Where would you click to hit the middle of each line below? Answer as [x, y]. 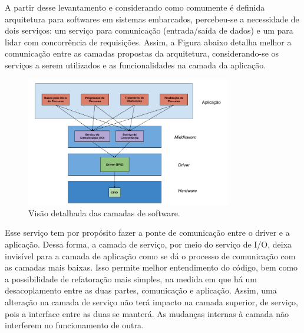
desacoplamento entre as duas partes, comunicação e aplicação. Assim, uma [141, 290]
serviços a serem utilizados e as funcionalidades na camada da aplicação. [136, 65]
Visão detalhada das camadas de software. [104, 212]
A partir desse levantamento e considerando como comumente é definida [135, 7]
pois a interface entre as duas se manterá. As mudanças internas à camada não [147, 313]
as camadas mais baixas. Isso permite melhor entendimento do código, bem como [151, 267]
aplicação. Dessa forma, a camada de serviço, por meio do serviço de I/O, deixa [148, 244]
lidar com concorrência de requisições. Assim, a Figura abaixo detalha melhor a [148, 42]
